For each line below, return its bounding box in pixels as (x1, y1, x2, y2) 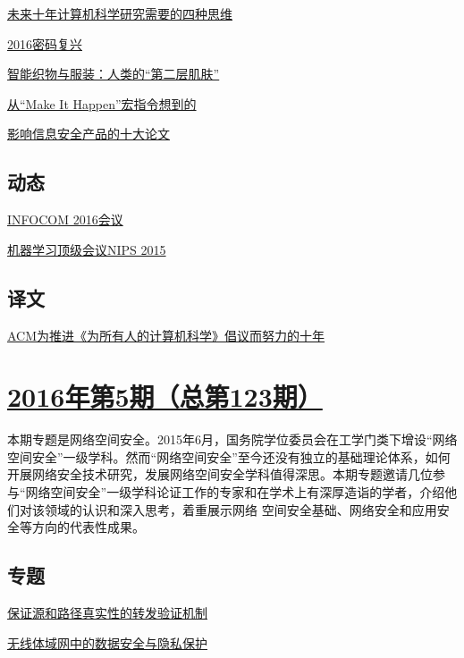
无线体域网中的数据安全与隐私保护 (7, 633, 207, 652)
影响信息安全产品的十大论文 (7, 124, 170, 143)
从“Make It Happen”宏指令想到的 (7, 94, 197, 113)
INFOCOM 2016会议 (7, 210, 123, 229)
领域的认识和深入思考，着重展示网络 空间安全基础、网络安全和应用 (44, 500, 437, 519)
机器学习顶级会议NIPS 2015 (7, 240, 166, 258)
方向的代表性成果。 (31, 518, 145, 536)
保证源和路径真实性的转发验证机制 (7, 603, 207, 622)
